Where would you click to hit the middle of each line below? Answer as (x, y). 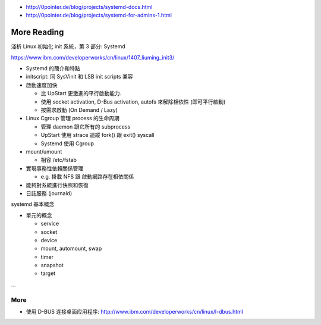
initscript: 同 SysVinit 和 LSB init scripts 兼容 (79, 77)
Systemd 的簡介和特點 (53, 68)
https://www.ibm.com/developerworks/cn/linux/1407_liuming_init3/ (93, 57)
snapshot (52, 265)
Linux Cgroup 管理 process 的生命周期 (73, 118)
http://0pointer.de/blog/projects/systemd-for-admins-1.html (99, 15)
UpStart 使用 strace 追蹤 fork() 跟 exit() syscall (97, 135)
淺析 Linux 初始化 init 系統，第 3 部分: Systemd (68, 46)
